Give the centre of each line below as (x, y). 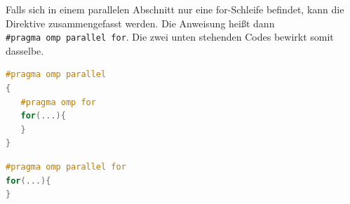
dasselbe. (25, 50)
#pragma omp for (58, 102)
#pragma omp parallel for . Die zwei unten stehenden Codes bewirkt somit (170, 37)
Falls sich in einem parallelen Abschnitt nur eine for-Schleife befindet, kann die (175, 9)
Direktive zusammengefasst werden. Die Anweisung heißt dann (140, 23)
